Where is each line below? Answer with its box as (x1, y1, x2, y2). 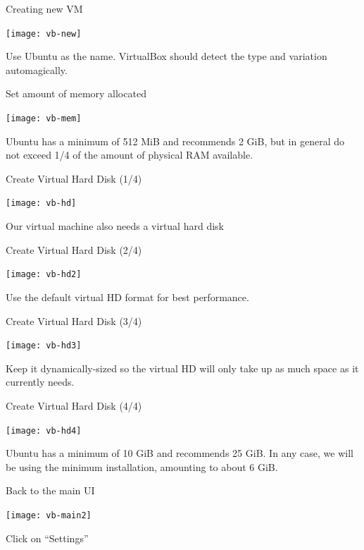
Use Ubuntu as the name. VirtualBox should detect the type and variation (6, 49, 327, 63)
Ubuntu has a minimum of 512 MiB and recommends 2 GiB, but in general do (6, 133, 344, 148)
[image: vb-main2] (6, 511, 92, 521)
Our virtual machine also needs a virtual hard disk (6, 219, 224, 233)
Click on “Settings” (6, 530, 89, 545)
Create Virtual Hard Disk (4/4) (6, 398, 142, 412)
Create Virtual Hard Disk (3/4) (6, 313, 142, 328)
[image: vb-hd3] (6, 341, 82, 351)
